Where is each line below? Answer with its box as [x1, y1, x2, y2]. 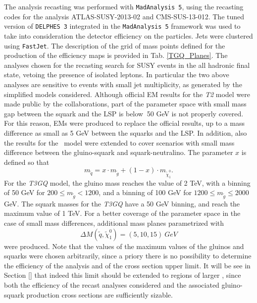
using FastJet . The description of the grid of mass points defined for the [4, 40, 225, 50]
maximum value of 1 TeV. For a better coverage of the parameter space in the [4, 208, 241, 218]
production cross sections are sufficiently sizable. [26, 289, 173, 300]
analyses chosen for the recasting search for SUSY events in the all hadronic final [4, 59, 250, 70]
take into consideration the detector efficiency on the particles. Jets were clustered [4, 30, 253, 41]
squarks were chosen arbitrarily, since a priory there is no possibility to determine [4, 251, 252, 261]
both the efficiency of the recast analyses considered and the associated [4, 280, 219, 290]
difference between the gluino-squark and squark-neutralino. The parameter [4, 147, 233, 157]
